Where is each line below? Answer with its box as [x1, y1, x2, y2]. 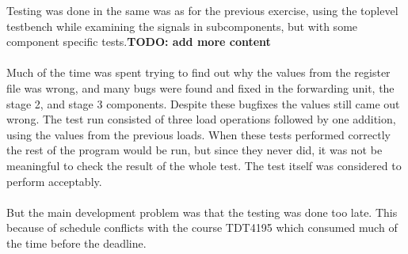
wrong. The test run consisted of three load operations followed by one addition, [6, 111, 396, 127]
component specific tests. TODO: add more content [6, 33, 271, 50]
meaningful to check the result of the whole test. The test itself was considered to [6, 157, 402, 173]
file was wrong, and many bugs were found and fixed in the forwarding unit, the [6, 79, 395, 96]
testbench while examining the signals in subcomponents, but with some [6, 17, 358, 34]
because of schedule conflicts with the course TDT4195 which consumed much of [6, 219, 398, 236]
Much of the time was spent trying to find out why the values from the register [6, 64, 391, 81]
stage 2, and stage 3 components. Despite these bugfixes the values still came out [6, 95, 400, 112]
